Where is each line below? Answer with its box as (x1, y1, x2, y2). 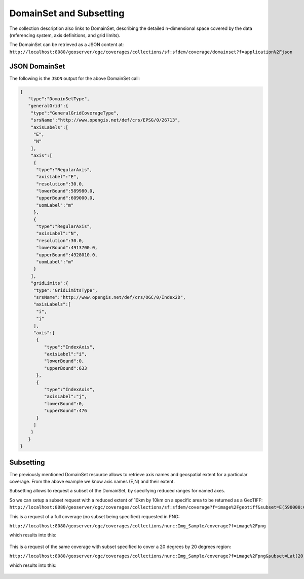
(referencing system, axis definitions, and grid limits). (9, 32, 121, 38)
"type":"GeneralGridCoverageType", (30, 110, 119, 116)
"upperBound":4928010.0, (36, 252, 98, 258)
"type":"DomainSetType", (28, 96, 90, 101)
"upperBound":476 (44, 408, 87, 414)
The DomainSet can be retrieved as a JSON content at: (9, 42, 124, 48)
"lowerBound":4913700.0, (36, 245, 98, 251)
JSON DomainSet (9, 62, 65, 70)
